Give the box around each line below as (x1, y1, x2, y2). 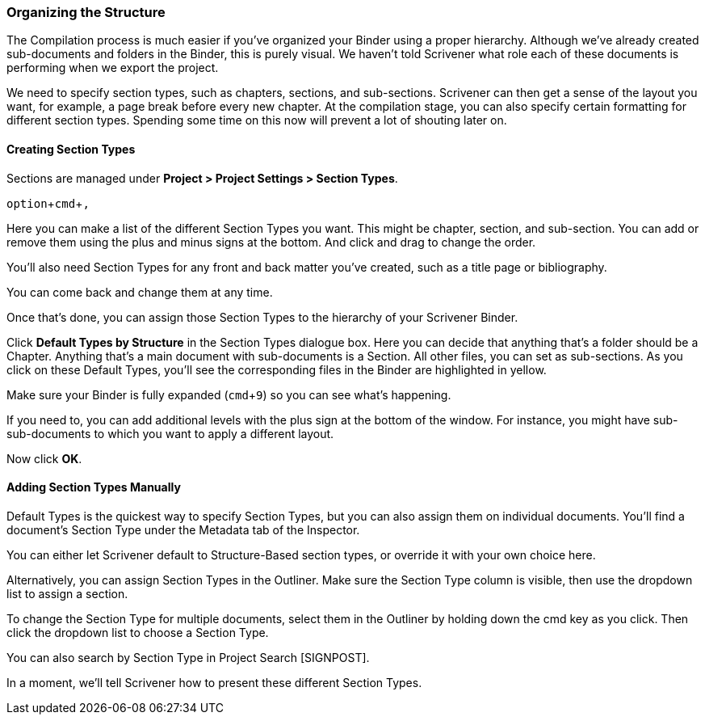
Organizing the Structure (6, 4, 166, 20)
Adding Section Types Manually (6, 480, 181, 495)
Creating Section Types (6, 141, 136, 156)
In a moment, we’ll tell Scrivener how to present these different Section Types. (6, 675, 422, 689)
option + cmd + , (6, 196, 90, 210)
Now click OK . (6, 451, 82, 466)
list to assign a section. (6, 586, 128, 601)
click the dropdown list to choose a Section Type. (6, 625, 269, 639)
